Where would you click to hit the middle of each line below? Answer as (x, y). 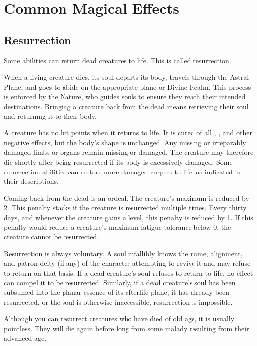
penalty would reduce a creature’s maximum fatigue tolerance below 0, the (118, 227)
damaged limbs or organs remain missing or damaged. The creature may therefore (129, 152)
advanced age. (25, 338)
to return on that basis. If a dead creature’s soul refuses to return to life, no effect (128, 272)
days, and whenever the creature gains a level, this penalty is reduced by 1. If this (128, 217)
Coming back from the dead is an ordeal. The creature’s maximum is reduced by (127, 198)
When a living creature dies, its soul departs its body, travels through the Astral (127, 77)
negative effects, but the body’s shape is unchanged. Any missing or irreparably (125, 142)
